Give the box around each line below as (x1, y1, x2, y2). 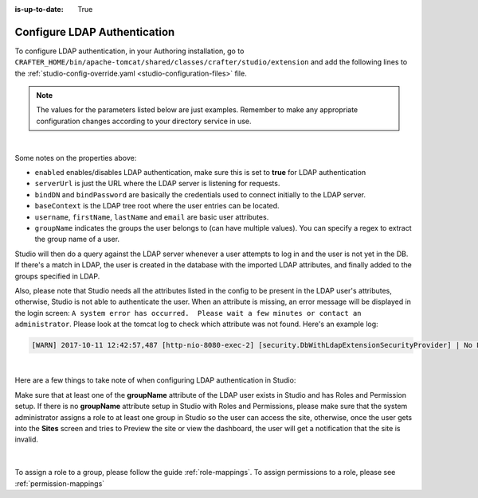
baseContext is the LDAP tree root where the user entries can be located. (34, 201, 280, 211)
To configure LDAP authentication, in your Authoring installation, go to (14, 46, 245, 56)
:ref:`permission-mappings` (14, 478, 105, 488)
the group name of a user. (34, 235, 119, 244)
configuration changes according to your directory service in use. (36, 116, 252, 126)
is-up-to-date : (14, 5, 64, 14)
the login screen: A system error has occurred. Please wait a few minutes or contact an (14, 308, 362, 317)
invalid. (14, 434, 39, 445)
